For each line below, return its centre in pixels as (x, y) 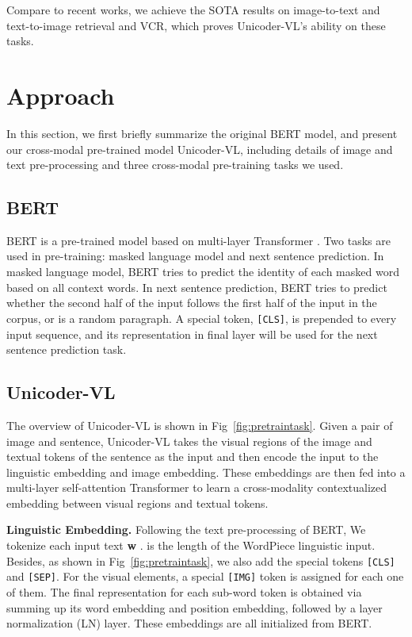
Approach (61, 95)
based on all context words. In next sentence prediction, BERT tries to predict (197, 287)
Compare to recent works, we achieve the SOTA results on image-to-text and (193, 10)
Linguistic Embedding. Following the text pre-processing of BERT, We (186, 530)
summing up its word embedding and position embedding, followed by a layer (195, 607)
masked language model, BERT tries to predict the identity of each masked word (203, 272)
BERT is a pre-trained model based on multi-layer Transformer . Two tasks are (198, 240)
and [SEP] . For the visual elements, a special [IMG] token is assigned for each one (205, 576)
